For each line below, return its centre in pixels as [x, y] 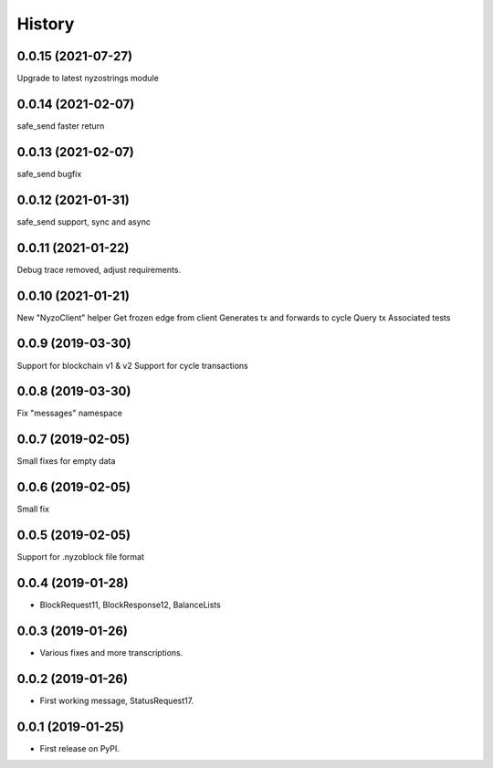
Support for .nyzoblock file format [81, 557]
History [46, 24]
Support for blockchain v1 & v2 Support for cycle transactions [132, 365]
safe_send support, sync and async [84, 221]
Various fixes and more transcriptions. [111, 652]
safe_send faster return [61, 126]
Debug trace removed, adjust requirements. [99, 269]
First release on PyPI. [80, 748]
